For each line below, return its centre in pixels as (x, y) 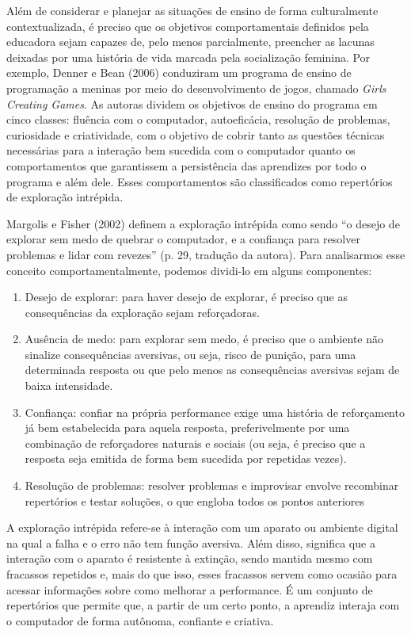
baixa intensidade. (69, 386)
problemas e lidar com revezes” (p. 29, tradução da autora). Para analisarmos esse (206, 254)
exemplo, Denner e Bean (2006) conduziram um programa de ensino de (179, 73)
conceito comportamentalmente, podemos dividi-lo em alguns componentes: (189, 270)
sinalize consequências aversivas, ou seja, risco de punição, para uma (190, 354)
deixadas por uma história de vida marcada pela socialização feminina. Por (188, 57)
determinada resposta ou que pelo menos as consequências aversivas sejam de (212, 370)
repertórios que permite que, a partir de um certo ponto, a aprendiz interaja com (203, 605)
